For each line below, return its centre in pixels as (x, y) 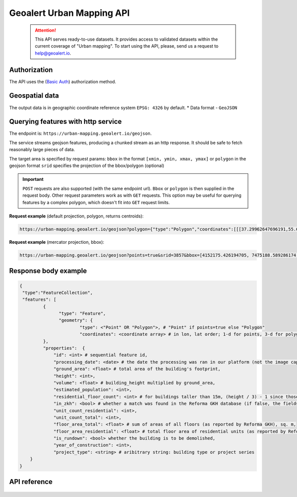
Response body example (48, 271)
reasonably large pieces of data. (42, 150)
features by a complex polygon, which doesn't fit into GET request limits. (96, 202)
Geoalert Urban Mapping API (69, 13)
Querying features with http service (66, 122)
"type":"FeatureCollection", (58, 293)
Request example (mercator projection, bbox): (57, 242)
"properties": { (64, 348)
